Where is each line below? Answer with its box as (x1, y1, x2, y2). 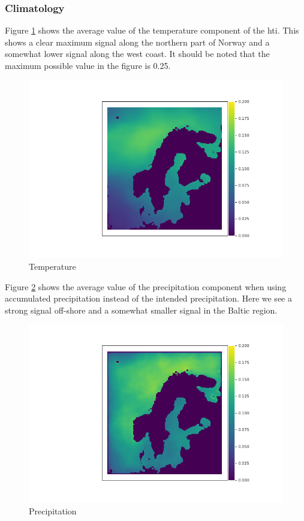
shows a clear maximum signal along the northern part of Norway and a (5, 35, 270, 48)
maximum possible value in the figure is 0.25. (5, 59, 171, 71)
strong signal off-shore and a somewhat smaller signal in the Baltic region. (5, 303, 278, 316)
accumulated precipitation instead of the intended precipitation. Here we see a (5, 292, 292, 305)
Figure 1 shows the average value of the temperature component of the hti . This (5, 24, 299, 37)
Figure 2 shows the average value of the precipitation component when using (5, 280, 287, 293)
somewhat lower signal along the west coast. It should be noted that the (5, 47, 270, 60)
